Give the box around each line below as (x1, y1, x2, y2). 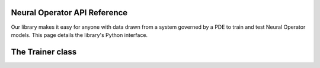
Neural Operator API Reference (11, 8, 128, 18)
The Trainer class (11, 47, 77, 57)
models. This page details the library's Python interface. (11, 31, 148, 38)
